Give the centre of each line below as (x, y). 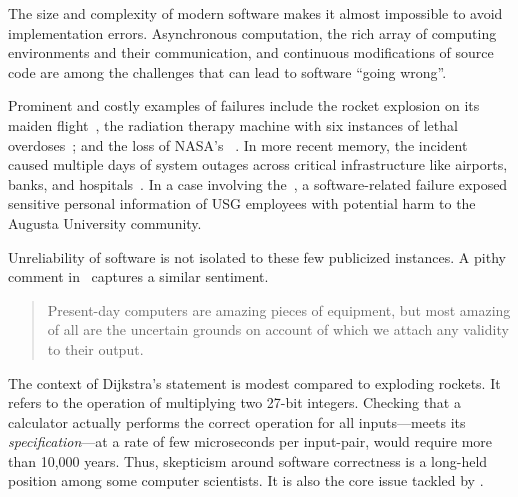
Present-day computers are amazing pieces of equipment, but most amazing (279, 309)
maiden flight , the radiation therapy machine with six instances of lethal (233, 124)
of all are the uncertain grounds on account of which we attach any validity (278, 329)
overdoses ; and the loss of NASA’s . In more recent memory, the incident (238, 144)
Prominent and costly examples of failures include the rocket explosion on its (244, 105)
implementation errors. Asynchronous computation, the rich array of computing (252, 32)
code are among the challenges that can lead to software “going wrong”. (227, 71)
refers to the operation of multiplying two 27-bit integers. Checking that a (234, 402)
